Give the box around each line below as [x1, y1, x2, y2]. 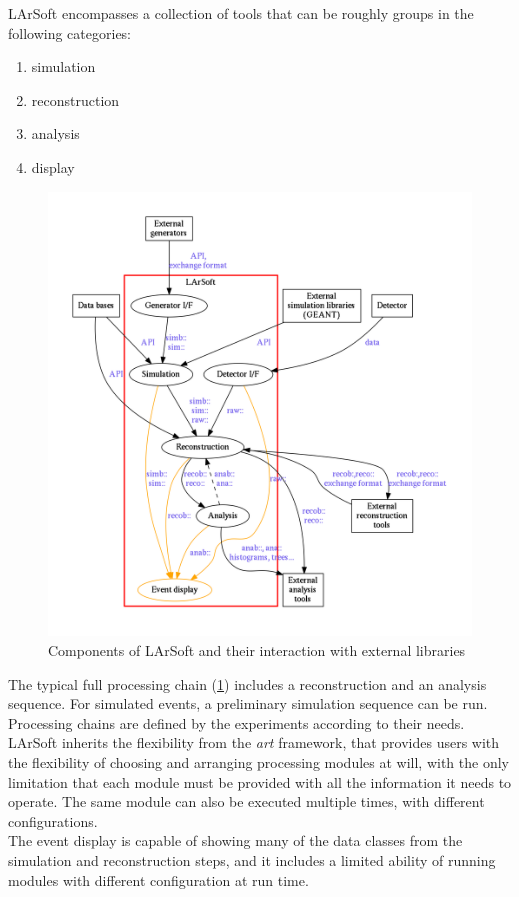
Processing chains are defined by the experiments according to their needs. [8, 712, 465, 733]
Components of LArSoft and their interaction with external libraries [48, 640, 466, 660]
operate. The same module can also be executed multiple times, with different [8, 791, 485, 812]
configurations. [8, 810, 98, 831]
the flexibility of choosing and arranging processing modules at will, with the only [8, 751, 509, 772]
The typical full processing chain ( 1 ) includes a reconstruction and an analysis [8, 673, 487, 694]
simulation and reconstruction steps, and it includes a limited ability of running [8, 849, 496, 870]
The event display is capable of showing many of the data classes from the [8, 830, 463, 851]
